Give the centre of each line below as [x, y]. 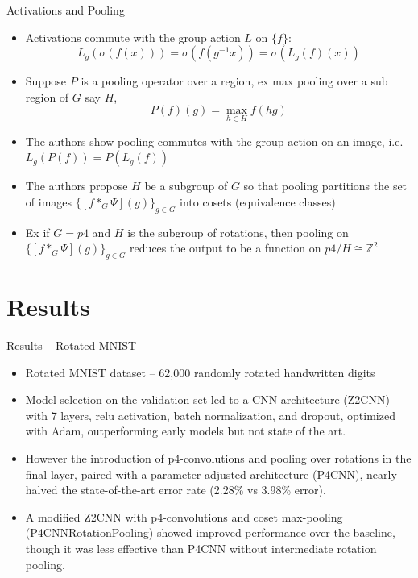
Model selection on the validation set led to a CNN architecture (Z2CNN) [207, 399]
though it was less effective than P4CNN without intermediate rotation [201, 549]
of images [49, 201]
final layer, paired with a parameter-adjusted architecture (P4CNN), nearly [211, 474]
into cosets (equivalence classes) [258, 201]
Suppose [46, 81]
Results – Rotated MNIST [72, 345]
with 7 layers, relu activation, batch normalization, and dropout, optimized [210, 415]
